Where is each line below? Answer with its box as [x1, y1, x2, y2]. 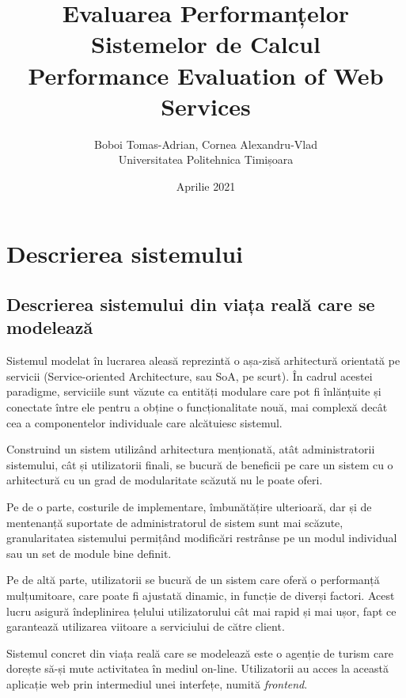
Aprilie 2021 [176, 177, 236, 194]
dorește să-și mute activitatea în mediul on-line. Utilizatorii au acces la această [6, 660, 389, 677]
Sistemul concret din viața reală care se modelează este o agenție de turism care [6, 644, 393, 661]
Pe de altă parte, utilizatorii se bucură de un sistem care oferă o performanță [6, 571, 380, 588]
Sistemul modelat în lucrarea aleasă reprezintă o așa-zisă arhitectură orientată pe [6, 352, 400, 369]
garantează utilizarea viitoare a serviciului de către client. [6, 618, 285, 635]
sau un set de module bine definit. [6, 544, 172, 561]
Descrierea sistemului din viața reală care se [6, 292, 375, 317]
